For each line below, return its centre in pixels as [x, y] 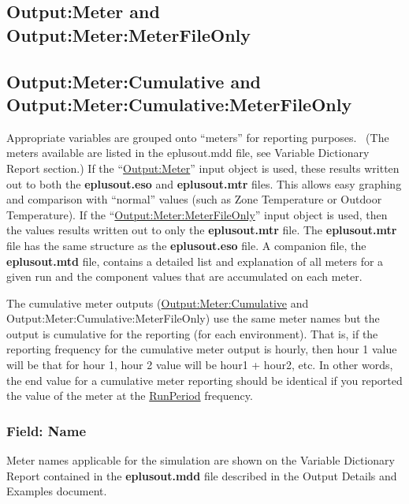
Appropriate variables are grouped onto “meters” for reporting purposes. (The [198, 137]
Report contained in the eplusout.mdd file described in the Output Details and [202, 475]
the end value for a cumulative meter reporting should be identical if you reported [204, 380]
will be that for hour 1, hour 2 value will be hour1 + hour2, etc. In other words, [200, 365]
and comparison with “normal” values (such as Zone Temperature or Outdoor [194, 199]
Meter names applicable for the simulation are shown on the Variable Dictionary [201, 460]
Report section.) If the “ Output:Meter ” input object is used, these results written [203, 168]
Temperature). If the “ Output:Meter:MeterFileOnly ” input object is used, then [197, 214]
